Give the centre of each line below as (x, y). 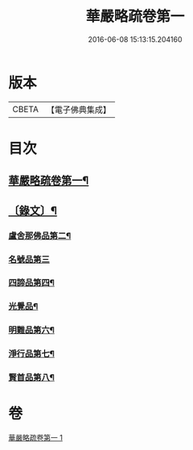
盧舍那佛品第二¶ (40, 235)
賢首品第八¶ (31, 377)
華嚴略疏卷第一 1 (35, 438)
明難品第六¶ (31, 330)
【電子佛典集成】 (78, 110)
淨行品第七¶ (31, 354)
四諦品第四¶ (31, 283)
